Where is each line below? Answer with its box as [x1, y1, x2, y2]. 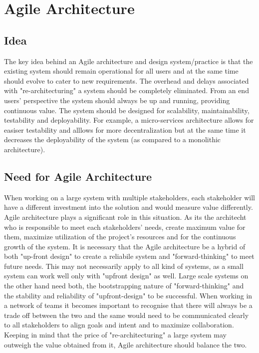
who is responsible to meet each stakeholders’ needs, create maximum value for [4, 221, 246, 232]
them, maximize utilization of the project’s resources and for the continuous [4, 231, 236, 242]
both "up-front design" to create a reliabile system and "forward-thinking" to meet [4, 251, 255, 261]
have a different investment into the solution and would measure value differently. [4, 202, 253, 212]
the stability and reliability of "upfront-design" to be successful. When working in [4, 290, 253, 300]
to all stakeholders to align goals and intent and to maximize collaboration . [4, 319, 234, 330]
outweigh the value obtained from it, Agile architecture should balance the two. [4, 339, 247, 349]
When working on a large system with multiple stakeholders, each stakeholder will [4, 192, 255, 202]
